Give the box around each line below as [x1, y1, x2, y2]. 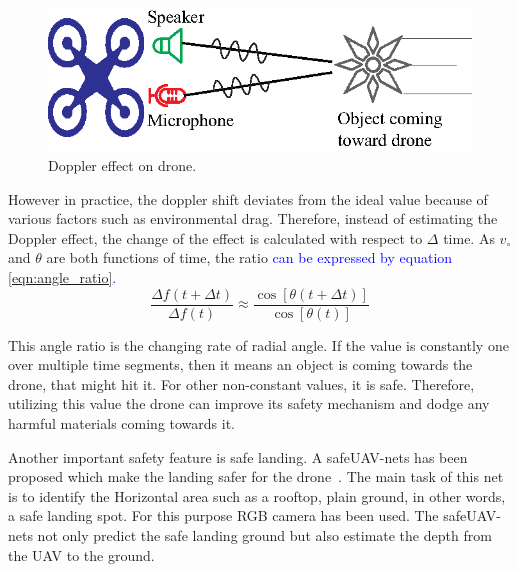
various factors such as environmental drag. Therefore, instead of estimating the [8, 208, 498, 229]
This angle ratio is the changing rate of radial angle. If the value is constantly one [8, 334, 509, 355]
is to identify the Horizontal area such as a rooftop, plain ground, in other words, [8, 485, 506, 506]
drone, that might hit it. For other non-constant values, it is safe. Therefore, [8, 373, 475, 394]
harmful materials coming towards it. [8, 413, 235, 434]
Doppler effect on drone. [48, 155, 197, 176]
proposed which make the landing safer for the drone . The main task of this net [8, 466, 504, 487]
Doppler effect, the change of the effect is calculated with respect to [8, 227, 423, 248]
